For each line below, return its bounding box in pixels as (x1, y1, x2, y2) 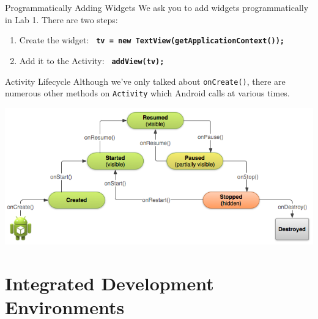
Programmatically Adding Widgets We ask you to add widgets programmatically (5, 1, 309, 13)
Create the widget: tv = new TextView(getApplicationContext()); (19, 34, 285, 46)
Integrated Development (5, 271, 214, 296)
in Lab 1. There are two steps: (5, 13, 118, 26)
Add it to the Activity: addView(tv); (19, 54, 165, 66)
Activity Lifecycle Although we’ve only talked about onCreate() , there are (5, 74, 286, 87)
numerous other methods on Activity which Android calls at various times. (5, 87, 290, 99)
